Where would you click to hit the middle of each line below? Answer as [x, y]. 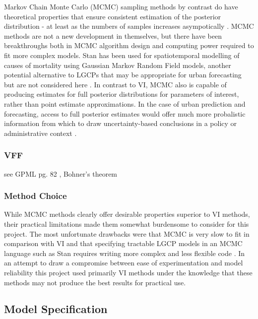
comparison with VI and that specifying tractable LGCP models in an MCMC [123, 243]
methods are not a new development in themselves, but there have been [113, 35]
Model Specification [56, 309]
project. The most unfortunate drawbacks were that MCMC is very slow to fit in [127, 233]
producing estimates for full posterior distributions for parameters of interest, [122, 94]
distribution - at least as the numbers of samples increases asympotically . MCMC [129, 26]
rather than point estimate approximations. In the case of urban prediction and [125, 103]
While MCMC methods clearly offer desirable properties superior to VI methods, [127, 214]
